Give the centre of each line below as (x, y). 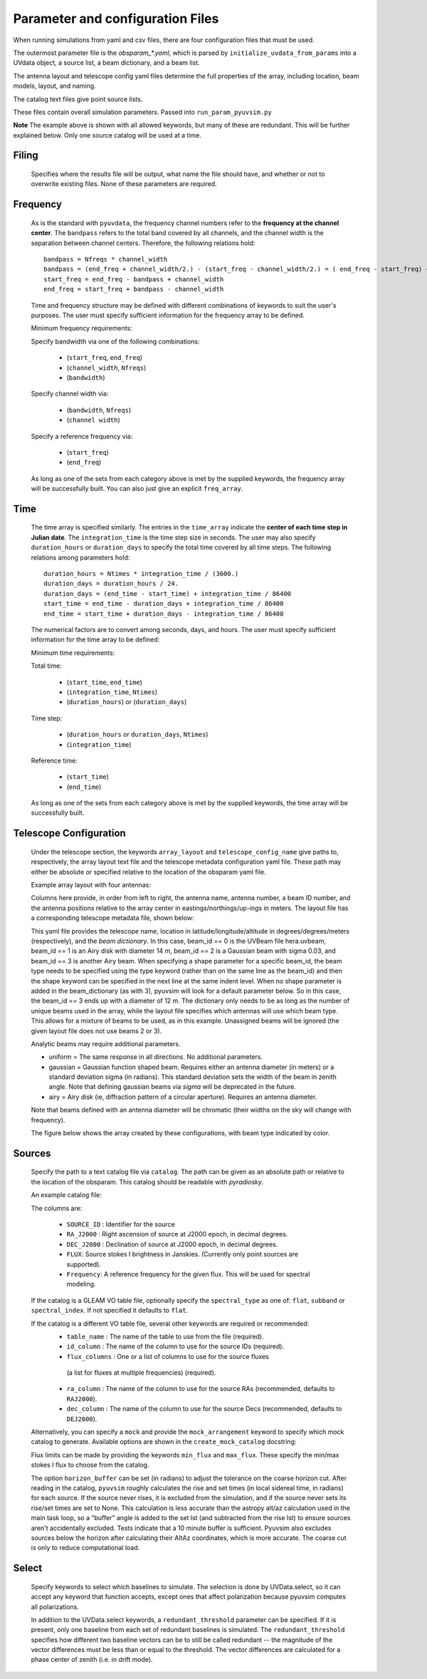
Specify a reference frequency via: (82, 436)
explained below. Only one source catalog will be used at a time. (107, 135)
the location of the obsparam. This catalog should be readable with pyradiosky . (147, 1182)
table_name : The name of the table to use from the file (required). (165, 1336)
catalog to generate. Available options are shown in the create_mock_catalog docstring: (164, 1442)
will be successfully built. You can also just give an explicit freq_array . (137, 489)
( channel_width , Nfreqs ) (106, 368)
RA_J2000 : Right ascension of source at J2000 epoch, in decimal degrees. (177, 1234)
